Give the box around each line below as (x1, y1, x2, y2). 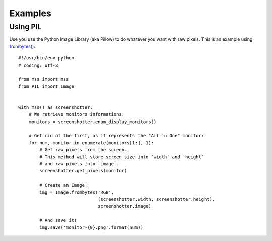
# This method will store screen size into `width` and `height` (39, 154, 205, 160)
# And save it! (39, 217, 77, 223)
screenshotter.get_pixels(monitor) (39, 168, 127, 174)
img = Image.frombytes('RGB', (39, 189, 114, 195)
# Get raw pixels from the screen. (39, 147, 127, 153)
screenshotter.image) (97, 203, 151, 209)
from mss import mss (18, 76, 69, 82)
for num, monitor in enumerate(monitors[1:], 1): (28, 140, 154, 146)
